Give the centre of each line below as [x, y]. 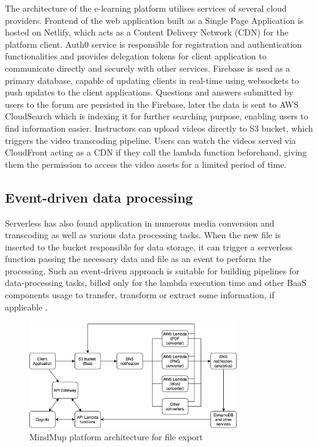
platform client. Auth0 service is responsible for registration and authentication [153, 44]
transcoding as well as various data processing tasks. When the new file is [143, 235]
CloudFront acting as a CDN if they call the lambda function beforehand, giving [156, 152]
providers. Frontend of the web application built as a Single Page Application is [154, 20]
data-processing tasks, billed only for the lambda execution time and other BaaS [156, 283]
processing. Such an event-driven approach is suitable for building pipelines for [152, 270]
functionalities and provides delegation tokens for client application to [136, 56]
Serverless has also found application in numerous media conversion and [140, 223]
